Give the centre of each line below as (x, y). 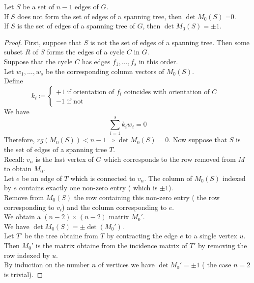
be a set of (39, 6)
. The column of (168, 178)
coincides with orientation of (167, 92)
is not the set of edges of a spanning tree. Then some (170, 42)
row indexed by (27, 255)
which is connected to (103, 178)
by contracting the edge (142, 236)
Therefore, (19, 140)
